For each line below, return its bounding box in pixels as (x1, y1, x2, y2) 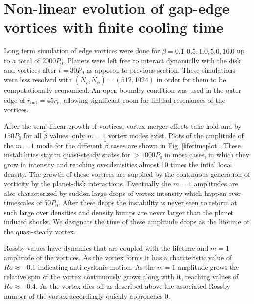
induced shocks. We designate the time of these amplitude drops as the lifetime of (4, 217, 249, 227)
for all (23, 130, 42, 140)
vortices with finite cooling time (4, 17, 224, 37)
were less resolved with (4, 74, 72, 85)
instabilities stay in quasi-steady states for (4, 150, 130, 160)
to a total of (4, 55, 40, 65)
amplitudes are (194, 178, 238, 189)
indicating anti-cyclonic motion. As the (38, 261, 155, 272)
